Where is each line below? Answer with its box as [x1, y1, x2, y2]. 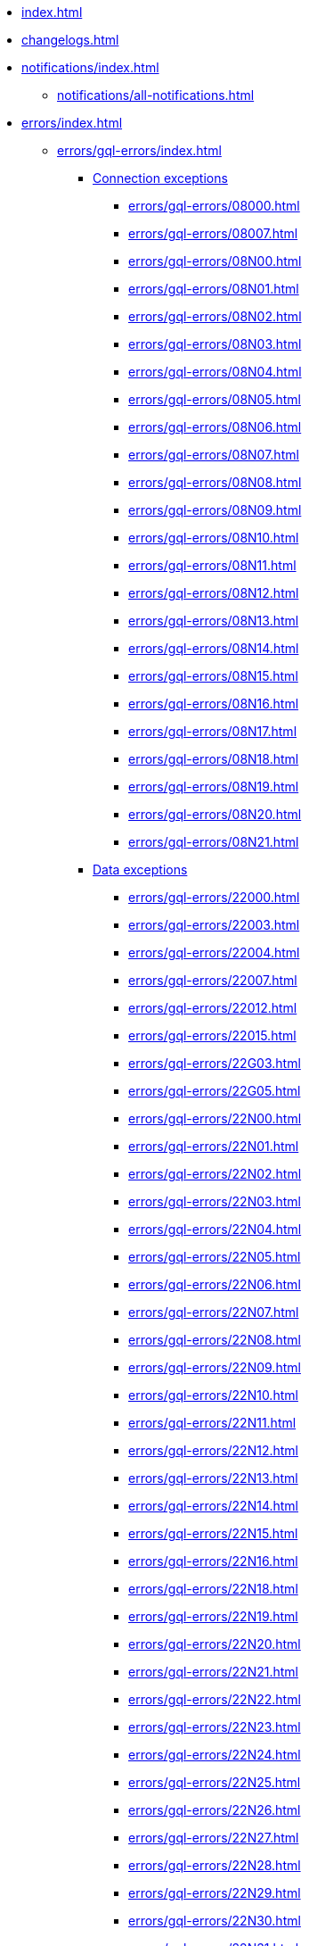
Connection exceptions [93, 170, 228, 186]
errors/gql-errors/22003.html [128, 917, 300, 932]
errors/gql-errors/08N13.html [128, 613, 299, 628]
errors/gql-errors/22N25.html [128, 1775, 301, 1790]
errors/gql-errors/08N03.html [128, 336, 302, 352]
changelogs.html [21, 32, 119, 47]
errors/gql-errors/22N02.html [128, 1166, 302, 1181]
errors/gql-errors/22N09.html [128, 1360, 301, 1375]
